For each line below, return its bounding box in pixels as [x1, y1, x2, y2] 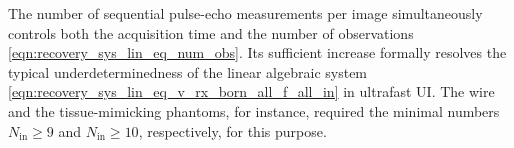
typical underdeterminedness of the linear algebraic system [8, 61, 368, 82]
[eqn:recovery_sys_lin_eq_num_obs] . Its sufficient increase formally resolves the [8, 42, 507, 63]
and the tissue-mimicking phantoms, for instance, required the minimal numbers [8, 100, 500, 121]
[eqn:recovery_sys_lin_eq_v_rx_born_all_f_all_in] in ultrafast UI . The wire [8, 81, 495, 102]
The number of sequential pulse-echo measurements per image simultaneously [8, 3, 483, 23]
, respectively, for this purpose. [138, 120, 327, 141]
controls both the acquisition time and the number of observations [8, 22, 414, 43]
